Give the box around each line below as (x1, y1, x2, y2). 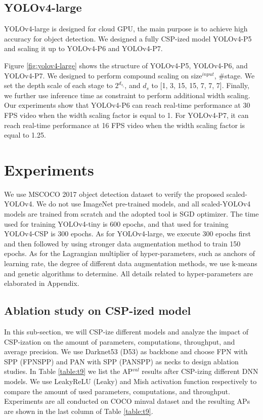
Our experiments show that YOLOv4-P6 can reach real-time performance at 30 (4, 100, 250, 110)
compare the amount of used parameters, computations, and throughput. (4, 386, 230, 396)
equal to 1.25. (4, 130, 46, 140)
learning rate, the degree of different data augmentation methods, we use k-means (4, 258, 257, 269)
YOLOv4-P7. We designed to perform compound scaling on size (4, 70, 202, 80)
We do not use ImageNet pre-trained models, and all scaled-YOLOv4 (36, 198, 251, 209)
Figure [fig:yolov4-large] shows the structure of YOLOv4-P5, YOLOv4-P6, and (4, 60, 248, 70)
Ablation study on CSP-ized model (4, 303, 191, 318)
